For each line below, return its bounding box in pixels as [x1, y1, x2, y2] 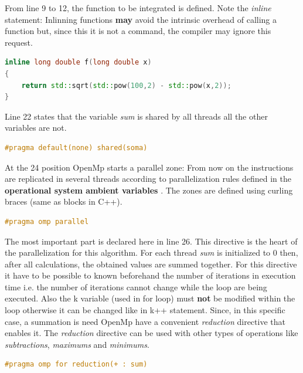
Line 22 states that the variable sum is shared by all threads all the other [5, 110, 268, 122]
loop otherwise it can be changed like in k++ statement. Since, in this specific [5, 304, 285, 316]
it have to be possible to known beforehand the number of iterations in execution [5, 269, 296, 282]
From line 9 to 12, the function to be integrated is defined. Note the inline [5, 2, 271, 13]
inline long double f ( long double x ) [5, 58, 152, 67]
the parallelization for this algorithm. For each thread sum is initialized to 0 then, [5, 246, 298, 259]
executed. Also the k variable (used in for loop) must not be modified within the [5, 292, 295, 304]
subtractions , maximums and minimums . [5, 338, 149, 350]
